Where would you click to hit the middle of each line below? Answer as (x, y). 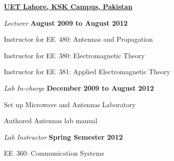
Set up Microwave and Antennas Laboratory (70, 104)
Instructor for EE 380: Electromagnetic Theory (74, 55)
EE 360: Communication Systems (54, 153)
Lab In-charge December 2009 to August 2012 (79, 88)
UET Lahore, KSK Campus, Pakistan (68, 6)
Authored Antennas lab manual (51, 121)
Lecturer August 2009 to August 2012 (66, 23)
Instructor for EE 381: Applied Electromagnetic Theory (87, 72)
